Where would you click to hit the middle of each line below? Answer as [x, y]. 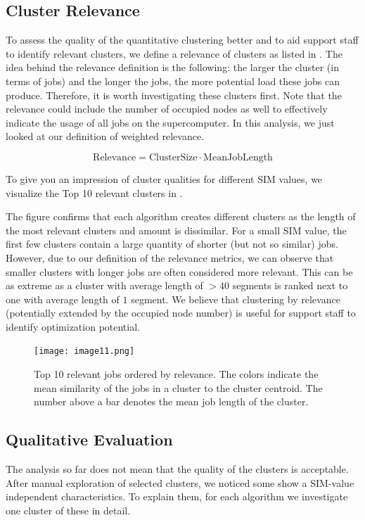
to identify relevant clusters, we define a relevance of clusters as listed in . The [174, 53]
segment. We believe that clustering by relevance [236, 299]
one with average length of [63, 299]
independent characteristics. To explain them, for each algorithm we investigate [177, 496]
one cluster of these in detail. [68, 510]
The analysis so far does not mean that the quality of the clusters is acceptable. [177, 469]
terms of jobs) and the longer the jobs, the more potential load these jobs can [173, 81]
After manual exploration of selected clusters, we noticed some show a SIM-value [180, 482]
